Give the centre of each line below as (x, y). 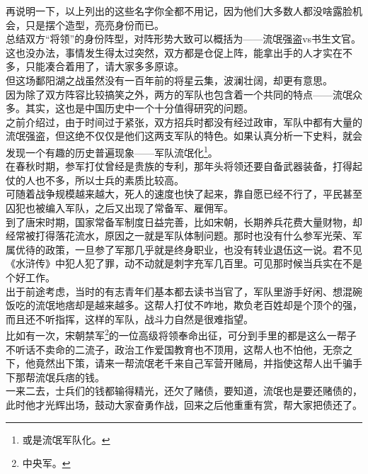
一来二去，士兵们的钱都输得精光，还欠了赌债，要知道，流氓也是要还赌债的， (184, 391)
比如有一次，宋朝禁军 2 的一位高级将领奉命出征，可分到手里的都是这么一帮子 (181, 334)
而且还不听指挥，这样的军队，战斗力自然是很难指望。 (130, 318)
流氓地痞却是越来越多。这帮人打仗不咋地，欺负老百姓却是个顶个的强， (199, 305)
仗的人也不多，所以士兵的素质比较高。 (95, 180)
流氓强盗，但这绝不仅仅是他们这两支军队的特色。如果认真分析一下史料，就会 (184, 136)
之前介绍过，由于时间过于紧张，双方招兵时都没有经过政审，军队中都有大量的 (184, 122)
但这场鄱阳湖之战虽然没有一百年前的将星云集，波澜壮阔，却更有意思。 (169, 80)
